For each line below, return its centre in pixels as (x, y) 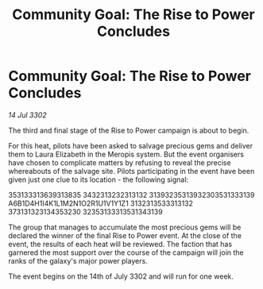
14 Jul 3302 (27, 115)
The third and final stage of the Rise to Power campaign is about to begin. (129, 130)
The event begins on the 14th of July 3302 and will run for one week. (121, 276)
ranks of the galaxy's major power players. (78, 260)
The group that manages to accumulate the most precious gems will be (125, 227)
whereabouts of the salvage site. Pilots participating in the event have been (131, 171)
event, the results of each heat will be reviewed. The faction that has (120, 244)
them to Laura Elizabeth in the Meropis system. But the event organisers (126, 154)
